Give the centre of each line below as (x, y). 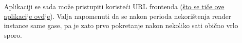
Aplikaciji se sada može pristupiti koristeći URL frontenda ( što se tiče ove (114, 6)
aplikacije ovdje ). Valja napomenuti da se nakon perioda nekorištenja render (118, 16)
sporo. (13, 35)
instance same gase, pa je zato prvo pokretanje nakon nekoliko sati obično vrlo (121, 25)
